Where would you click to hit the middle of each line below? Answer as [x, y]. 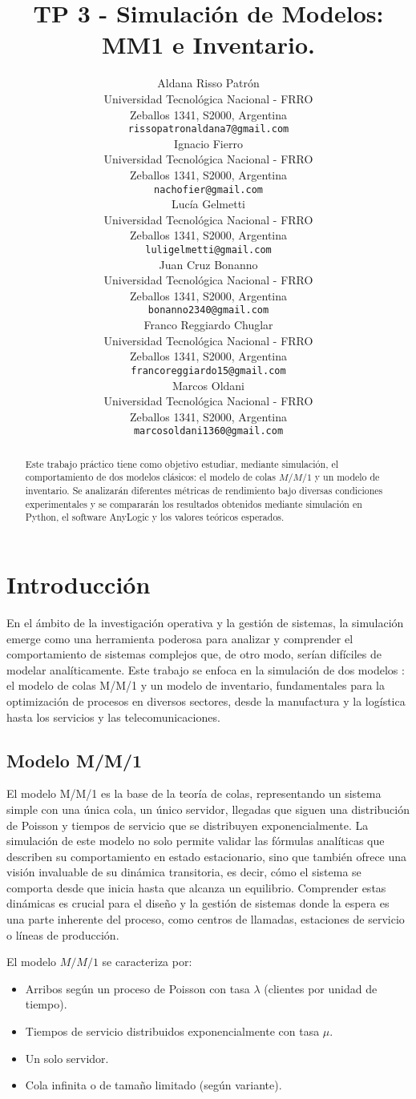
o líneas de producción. [63, 934]
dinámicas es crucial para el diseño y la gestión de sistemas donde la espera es [198, 903]
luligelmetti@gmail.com [208, 250]
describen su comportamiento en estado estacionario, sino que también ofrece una [207, 856]
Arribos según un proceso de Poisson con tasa [137, 988]
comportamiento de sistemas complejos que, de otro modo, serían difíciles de [194, 654]
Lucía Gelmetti [208, 204]
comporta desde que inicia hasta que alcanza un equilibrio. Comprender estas [196, 887]
